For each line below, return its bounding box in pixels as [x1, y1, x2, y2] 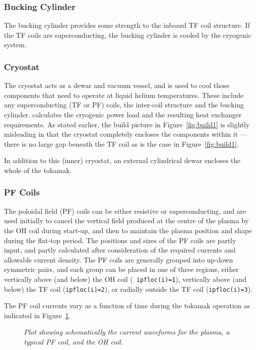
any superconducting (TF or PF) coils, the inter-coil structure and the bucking [4, 99, 244, 110]
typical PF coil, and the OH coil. [24, 337, 123, 347]
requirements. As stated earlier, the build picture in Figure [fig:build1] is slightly [4, 119, 250, 129]
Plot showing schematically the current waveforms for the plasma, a [24, 327, 230, 337]
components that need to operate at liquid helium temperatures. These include [4, 89, 244, 100]
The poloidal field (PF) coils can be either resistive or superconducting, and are [4, 205, 246, 216]
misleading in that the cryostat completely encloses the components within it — [4, 129, 247, 139]
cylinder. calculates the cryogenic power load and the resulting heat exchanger [4, 109, 242, 119]
